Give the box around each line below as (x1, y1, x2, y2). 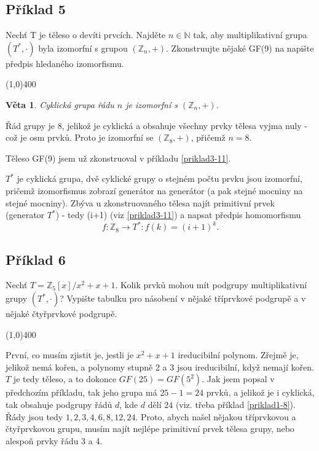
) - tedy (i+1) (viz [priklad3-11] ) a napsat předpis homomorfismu (55, 208, 301, 221)
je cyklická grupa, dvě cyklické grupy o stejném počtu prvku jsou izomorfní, (17, 172, 302, 185)
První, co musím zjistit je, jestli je (6, 348, 134, 361)
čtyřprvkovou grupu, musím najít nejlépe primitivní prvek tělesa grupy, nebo (6, 422, 294, 435)
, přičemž (191, 131, 226, 144)
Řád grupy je (6, 119, 55, 131)
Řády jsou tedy (6, 410, 63, 423)
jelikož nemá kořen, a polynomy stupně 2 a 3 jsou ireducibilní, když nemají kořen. (6, 360, 314, 373)
